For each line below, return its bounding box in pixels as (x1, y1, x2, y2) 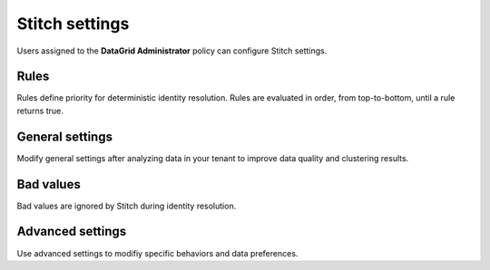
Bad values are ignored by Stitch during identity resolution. (16, 200, 237, 211)
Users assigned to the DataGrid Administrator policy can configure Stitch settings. (16, 45, 328, 56)
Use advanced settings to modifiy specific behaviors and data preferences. (16, 247, 299, 258)
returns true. (16, 105, 64, 116)
